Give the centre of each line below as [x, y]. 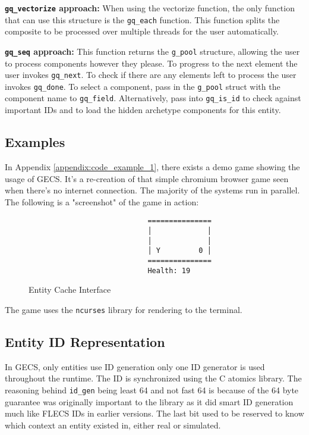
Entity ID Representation [85, 341]
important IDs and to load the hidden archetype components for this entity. [143, 110]
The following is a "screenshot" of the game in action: [102, 201]
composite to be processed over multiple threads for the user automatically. [142, 31]
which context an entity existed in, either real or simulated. [113, 425]
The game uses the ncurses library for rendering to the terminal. [124, 309]
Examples [35, 142]
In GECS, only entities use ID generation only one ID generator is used [135, 366]
